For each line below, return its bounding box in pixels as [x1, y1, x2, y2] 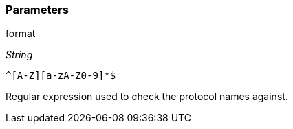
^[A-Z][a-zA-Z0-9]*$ [6, 70, 116, 82]
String [6, 49, 33, 61]
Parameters [6, 3, 69, 16]
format [6, 27, 36, 40]
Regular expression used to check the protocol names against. [6, 91, 288, 103]
